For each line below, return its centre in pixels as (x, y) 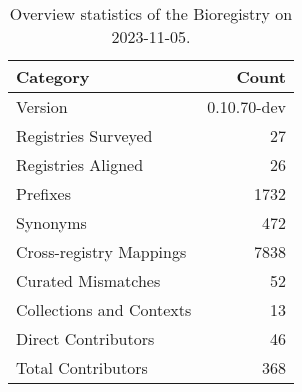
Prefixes (44, 193)
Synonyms (51, 222)
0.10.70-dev (246, 106)
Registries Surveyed (84, 135)
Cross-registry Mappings (101, 251)
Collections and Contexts (104, 309)
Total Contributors (82, 367)
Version (42, 106)
